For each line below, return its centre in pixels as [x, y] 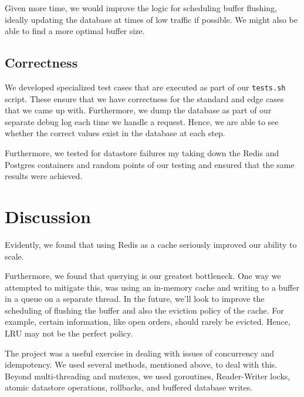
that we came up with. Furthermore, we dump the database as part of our [138, 110]
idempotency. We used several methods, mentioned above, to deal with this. [141, 364]
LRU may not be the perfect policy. [69, 333]
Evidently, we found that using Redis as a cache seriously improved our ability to [151, 244]
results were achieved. [44, 176]
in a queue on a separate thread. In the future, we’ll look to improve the [135, 299]
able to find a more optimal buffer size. [75, 31]
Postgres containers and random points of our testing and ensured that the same [150, 164]
